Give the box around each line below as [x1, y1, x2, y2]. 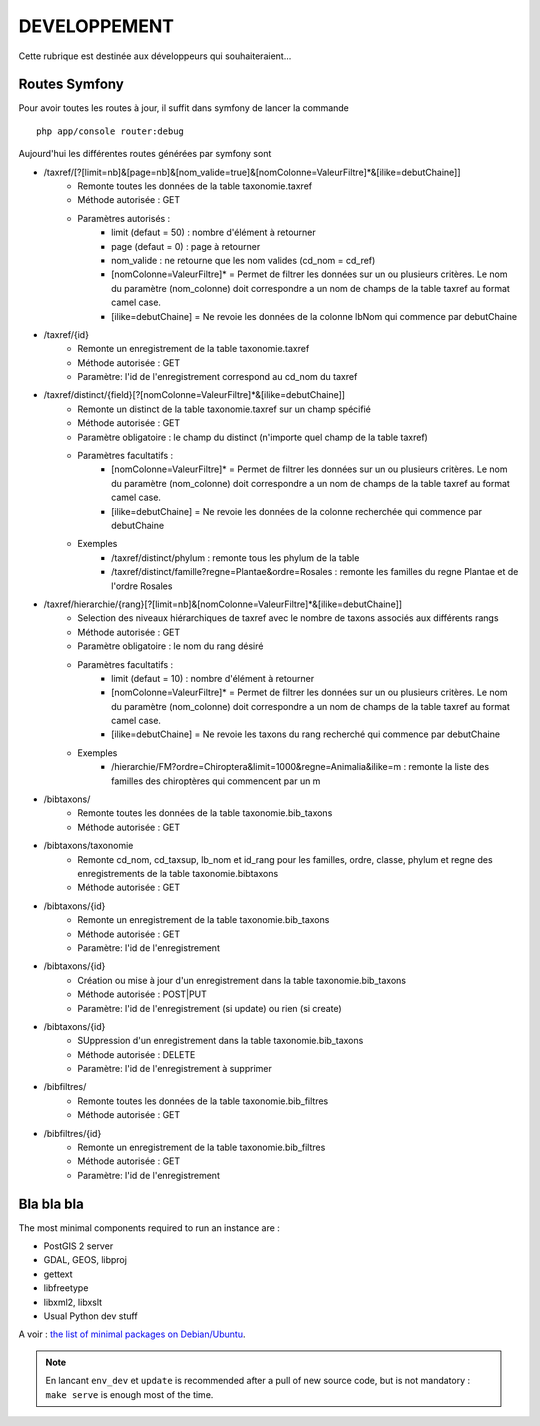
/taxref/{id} [43, 328, 90, 340]
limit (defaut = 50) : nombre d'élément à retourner [111, 226, 317, 239]
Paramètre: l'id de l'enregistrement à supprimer [77, 1063, 272, 1075]
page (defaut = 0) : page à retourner [111, 240, 261, 252]
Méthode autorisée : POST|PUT [77, 988, 207, 1000]
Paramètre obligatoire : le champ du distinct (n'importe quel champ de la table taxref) [77, 431, 429, 443]
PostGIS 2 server [43, 1240, 114, 1252]
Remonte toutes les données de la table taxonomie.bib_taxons [77, 807, 333, 819]
